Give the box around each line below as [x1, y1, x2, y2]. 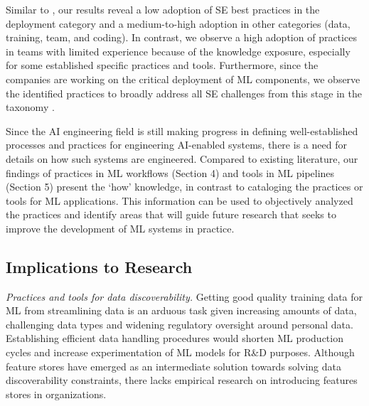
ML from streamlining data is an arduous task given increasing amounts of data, [6, 303, 357, 318]
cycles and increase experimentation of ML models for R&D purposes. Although [6, 345, 355, 360]
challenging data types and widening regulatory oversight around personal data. [6, 316, 353, 331]
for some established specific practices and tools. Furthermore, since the [6, 58, 319, 73]
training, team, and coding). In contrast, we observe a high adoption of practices [6, 30, 357, 45]
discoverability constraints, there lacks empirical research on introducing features [6, 373, 358, 388]
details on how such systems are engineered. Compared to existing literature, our [6, 151, 358, 166]
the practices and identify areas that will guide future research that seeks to [6, 207, 336, 222]
